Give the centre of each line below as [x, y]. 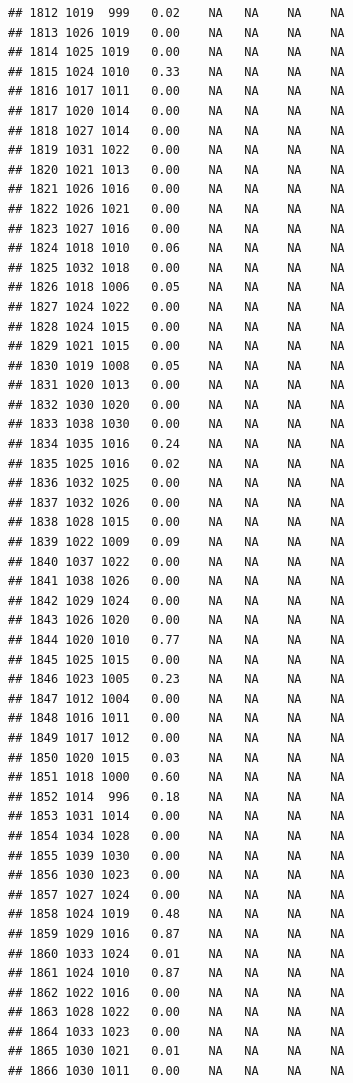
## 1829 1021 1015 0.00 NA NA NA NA [176, 346]
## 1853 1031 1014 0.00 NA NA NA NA [176, 816]
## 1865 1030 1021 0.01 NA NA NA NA [176, 1051]
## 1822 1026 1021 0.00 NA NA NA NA [176, 208]
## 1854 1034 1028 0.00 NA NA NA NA [176, 835]
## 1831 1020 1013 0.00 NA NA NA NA [176, 385]
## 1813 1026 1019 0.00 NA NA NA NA [176, 32]
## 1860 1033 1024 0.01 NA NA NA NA [176, 953]
